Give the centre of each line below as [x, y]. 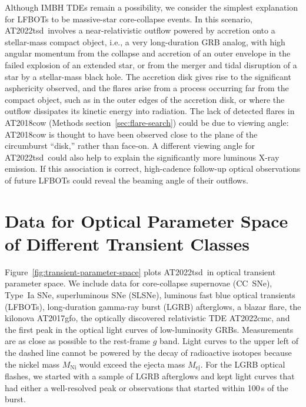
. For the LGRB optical [243, 364]
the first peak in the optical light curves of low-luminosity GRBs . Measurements [149, 329]
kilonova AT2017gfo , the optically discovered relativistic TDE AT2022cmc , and [147, 318]
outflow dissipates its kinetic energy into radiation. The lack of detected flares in [150, 111]
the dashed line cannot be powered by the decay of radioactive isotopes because [148, 352]
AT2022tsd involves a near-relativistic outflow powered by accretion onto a [140, 30]
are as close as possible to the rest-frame [78, 341]
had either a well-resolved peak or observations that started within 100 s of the [147, 387]
